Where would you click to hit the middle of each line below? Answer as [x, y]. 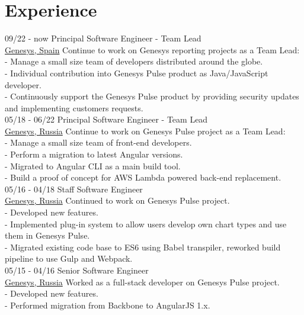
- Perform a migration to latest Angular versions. [94, 154]
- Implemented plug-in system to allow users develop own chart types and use [146, 224]
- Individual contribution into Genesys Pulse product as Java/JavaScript [137, 73]
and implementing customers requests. [74, 107]
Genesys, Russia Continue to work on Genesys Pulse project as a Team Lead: [145, 131]
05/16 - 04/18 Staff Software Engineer [74, 189]
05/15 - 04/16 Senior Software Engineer [77, 270]
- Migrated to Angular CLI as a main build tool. [93, 165]
